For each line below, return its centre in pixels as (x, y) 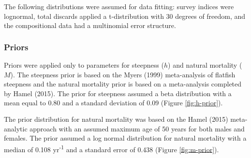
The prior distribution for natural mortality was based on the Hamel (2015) (116, 119)
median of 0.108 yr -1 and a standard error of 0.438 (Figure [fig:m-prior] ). (111, 148)
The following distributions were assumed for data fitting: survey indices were (119, 6)
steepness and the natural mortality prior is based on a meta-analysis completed (123, 84)
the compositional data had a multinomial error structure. (90, 25)
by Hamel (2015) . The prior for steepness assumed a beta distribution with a (118, 93)
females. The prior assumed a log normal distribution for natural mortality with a (125, 138)
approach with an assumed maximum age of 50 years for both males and (137, 128)
